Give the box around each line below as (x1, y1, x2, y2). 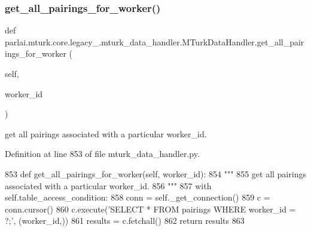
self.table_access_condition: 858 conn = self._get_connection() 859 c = (5, 191, 270, 204)
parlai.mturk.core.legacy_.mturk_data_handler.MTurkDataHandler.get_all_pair (5, 35, 304, 48)
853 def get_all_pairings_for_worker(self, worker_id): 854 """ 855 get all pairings (5, 167, 306, 180)
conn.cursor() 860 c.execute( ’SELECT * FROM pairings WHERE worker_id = (5, 202, 296, 215)
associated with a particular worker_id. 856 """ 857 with (5, 179, 212, 192)
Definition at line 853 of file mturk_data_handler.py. (5, 147, 200, 160)
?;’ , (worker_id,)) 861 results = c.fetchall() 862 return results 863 (5, 214, 245, 227)
